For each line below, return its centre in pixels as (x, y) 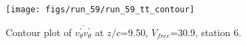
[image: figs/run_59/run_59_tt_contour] (100, 10)
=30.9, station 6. (206, 32)
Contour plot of (39, 32)
